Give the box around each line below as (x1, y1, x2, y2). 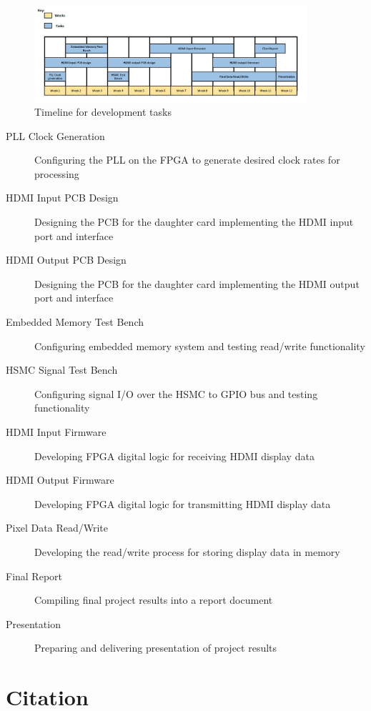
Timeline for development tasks (34, 104, 172, 119)
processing (34, 166, 79, 181)
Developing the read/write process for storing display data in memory (34, 544, 340, 559)
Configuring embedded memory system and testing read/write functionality (34, 338, 365, 353)
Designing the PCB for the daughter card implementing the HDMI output (34, 276, 360, 291)
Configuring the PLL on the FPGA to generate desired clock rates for (34, 152, 340, 167)
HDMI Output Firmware (6, 472, 114, 487)
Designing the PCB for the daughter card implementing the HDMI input (34, 214, 354, 229)
